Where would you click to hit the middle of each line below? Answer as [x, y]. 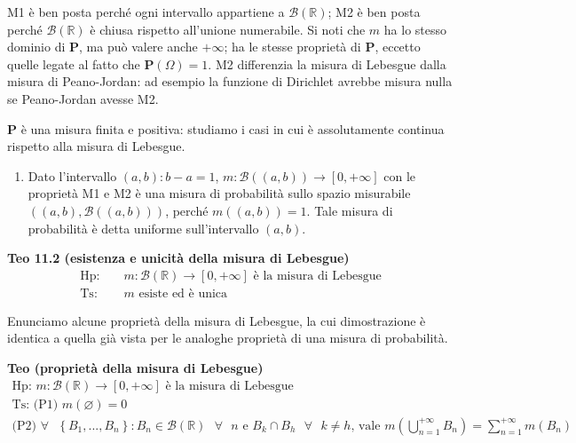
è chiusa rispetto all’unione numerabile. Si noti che [228, 29]
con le [399, 175]
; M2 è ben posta [374, 12]
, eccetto [398, 47]
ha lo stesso [415, 29]
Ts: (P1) [35, 404]
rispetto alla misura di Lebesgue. [96, 146]
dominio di [36, 47]
